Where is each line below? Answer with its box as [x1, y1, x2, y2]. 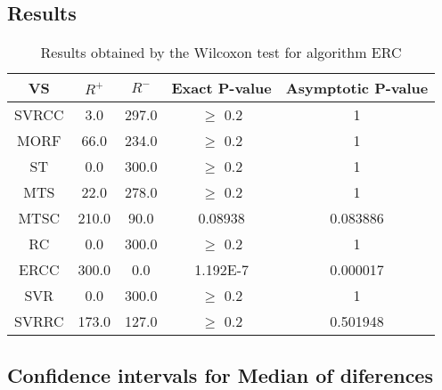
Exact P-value [171, 77, 272, 99]
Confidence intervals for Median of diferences [7, 361, 433, 388]
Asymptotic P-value [285, 77, 429, 99]
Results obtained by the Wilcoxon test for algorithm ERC [40, 42, 402, 63]
